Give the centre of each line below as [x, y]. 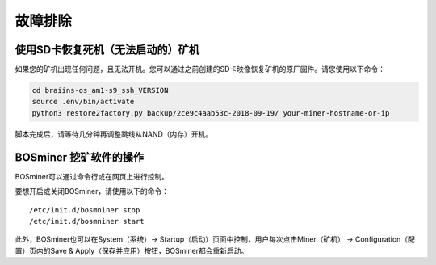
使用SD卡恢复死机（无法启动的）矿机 [107, 50]
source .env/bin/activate [83, 102]
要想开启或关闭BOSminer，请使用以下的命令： [92, 191]
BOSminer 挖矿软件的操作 [80, 157]
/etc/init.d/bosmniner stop [85, 210]
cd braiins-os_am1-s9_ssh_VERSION [100, 90]
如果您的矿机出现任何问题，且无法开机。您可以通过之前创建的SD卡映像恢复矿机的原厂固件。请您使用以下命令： [200, 69]
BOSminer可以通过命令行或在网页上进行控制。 [92, 176]
